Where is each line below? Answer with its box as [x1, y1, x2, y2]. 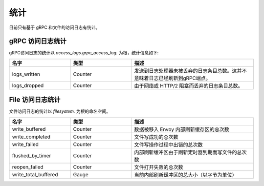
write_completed [12, 133, 51, 140]
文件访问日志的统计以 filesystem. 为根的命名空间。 [9, 108, 111, 114]
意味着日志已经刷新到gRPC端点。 [134, 75, 211, 82]
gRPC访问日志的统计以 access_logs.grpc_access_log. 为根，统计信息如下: [9, 50, 159, 56]
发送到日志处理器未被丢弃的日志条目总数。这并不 [134, 67, 247, 74]
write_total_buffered [12, 171, 58, 178]
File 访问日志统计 [9, 96, 61, 104]
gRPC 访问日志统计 [9, 37, 67, 45]
